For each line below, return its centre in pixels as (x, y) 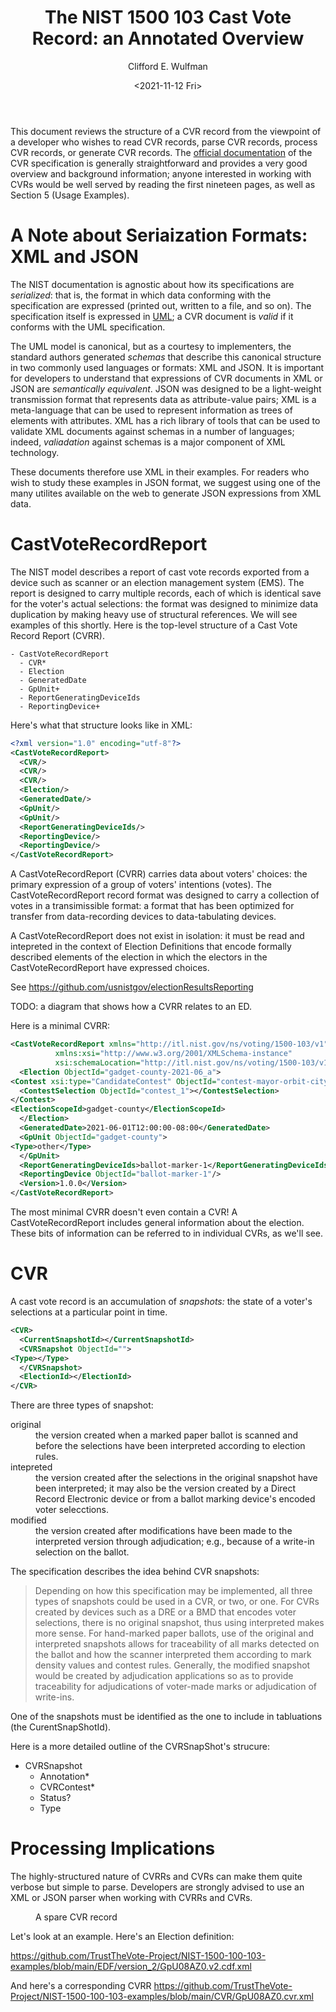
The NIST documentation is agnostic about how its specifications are (152, 284)
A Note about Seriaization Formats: (159, 235)
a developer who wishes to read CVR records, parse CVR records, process (164, 142)
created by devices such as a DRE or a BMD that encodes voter (165, 1612)
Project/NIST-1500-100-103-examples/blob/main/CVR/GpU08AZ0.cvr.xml (162, 1997)
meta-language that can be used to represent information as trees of (151, 410)
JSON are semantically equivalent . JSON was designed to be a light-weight (166, 388)
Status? (55, 1798)
